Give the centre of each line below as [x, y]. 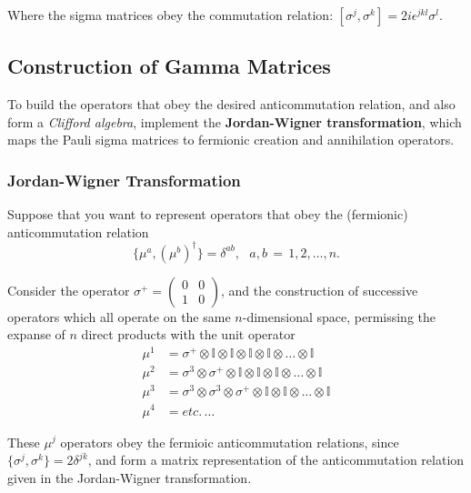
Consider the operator [69, 290]
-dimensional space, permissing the [339, 316]
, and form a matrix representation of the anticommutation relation [276, 460]
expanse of [36, 334]
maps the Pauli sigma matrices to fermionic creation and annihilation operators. [231, 140]
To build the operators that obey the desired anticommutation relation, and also [231, 104]
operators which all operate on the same [119, 316]
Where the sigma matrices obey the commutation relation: [170, 15]
